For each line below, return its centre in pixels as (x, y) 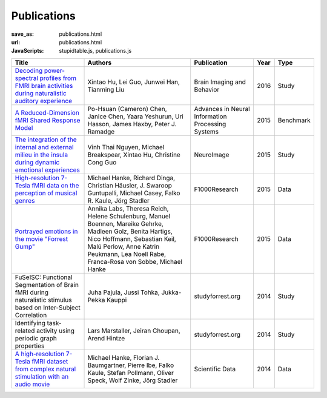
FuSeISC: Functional (44, 277)
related (25, 331)
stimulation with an (42, 376)
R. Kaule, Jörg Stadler (118, 200)
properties (30, 346)
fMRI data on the (55, 185)
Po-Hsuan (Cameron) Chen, (127, 109)
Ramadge (101, 132)
